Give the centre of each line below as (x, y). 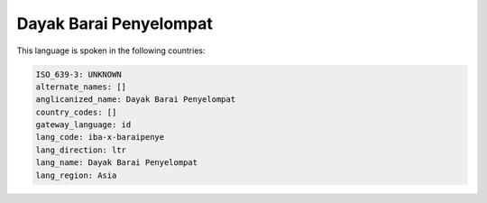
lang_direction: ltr (81, 150)
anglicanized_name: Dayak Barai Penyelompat (136, 100)
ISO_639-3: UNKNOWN (78, 74)
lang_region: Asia (76, 175)
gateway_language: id (83, 125)
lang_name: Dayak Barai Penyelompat (117, 163)
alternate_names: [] (81, 87)
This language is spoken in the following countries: (111, 51)
